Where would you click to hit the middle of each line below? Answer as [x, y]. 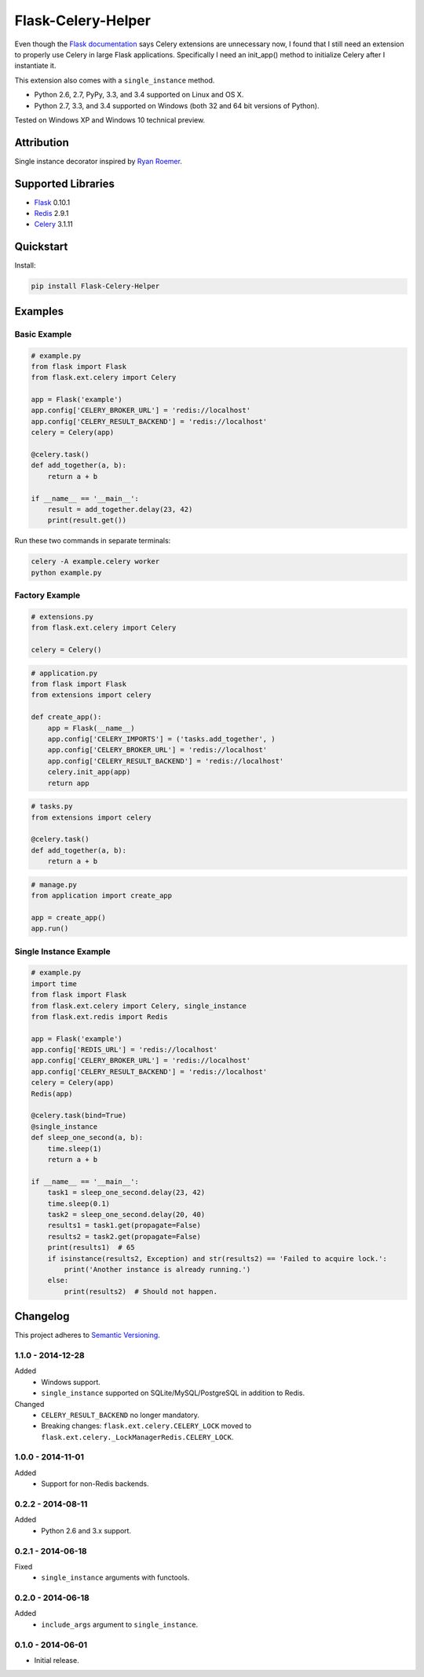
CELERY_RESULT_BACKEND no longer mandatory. [121, 1415]
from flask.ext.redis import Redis [99, 1016]
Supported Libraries [65, 183]
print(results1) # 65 [91, 1248]
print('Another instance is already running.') [157, 1269]
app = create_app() [68, 917]
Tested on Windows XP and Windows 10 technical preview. [110, 120]
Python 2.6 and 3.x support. [86, 1530]
